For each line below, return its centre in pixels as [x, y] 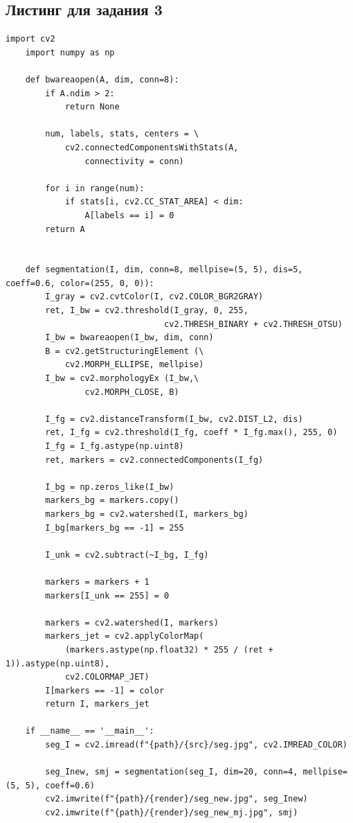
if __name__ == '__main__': [90, 731]
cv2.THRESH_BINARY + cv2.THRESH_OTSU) [253, 324]
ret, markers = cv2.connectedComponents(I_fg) [154, 460]
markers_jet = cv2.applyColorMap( [125, 636]
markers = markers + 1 [97, 582]
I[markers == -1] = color [105, 690]
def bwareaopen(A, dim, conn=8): [102, 79]
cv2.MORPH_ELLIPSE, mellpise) [134, 365]
